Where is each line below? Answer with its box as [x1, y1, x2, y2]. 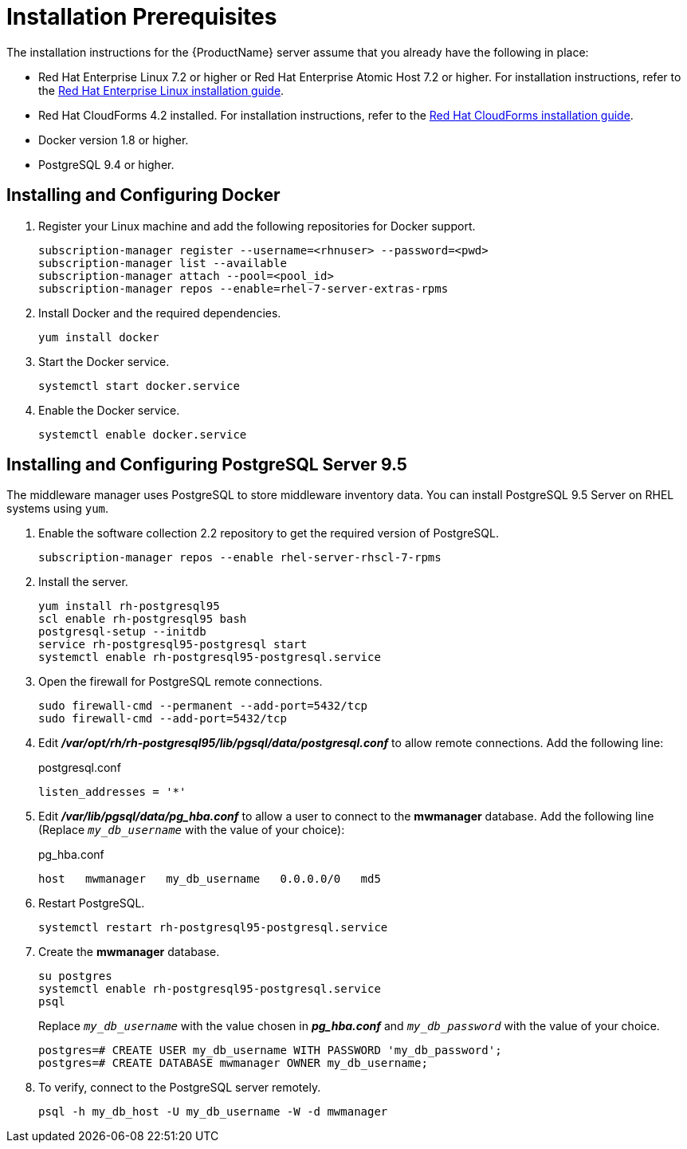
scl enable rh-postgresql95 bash [38, 612, 247, 626]
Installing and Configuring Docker [6, 185, 281, 206]
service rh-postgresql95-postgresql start [38, 638, 308, 651]
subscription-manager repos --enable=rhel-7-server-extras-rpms [38, 281, 449, 295]
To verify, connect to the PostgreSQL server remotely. [38, 1080, 321, 1095]
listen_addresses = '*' [38, 785, 186, 799]
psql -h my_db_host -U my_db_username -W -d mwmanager [38, 1105, 388, 1119]
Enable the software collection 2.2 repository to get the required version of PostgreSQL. [38, 526, 499, 541]
